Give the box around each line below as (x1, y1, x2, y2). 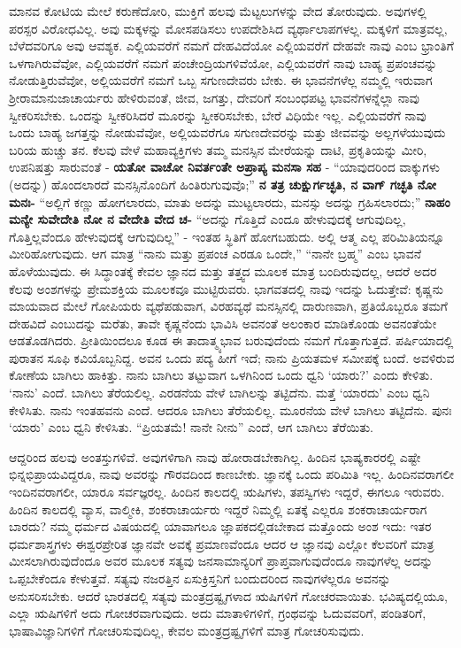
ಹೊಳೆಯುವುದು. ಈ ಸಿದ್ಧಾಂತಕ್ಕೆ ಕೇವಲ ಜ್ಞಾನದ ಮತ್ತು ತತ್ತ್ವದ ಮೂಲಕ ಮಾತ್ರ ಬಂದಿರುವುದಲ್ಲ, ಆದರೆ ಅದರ (9, 261, 437, 280)
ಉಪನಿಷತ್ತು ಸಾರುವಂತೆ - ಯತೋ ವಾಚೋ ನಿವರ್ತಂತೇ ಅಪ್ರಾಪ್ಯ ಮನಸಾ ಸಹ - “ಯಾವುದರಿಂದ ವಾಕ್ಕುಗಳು (9, 158, 440, 176)
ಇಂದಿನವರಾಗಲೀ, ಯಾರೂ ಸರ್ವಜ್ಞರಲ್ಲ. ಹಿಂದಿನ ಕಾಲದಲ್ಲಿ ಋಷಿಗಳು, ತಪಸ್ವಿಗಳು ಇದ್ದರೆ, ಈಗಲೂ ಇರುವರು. (9, 482, 445, 501)
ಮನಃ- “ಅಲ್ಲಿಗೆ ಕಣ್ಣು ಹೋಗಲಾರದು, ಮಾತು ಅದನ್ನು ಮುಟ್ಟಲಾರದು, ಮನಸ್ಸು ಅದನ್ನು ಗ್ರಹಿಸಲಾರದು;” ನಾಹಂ (9, 192, 450, 211)
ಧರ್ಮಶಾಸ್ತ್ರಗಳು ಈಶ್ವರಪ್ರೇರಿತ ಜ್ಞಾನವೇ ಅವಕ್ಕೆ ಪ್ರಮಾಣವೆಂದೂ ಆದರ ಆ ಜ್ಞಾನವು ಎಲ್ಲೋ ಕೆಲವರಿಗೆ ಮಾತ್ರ (9, 534, 434, 552)
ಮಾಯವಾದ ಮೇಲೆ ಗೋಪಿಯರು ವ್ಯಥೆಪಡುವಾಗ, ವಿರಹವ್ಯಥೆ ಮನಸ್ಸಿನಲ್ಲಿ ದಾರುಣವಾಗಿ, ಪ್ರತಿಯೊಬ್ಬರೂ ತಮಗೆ (9, 297, 448, 315)
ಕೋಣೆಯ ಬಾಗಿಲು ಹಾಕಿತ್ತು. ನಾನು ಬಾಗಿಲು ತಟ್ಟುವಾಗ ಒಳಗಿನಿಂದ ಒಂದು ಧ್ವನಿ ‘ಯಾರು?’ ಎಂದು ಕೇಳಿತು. (9, 366, 434, 384)
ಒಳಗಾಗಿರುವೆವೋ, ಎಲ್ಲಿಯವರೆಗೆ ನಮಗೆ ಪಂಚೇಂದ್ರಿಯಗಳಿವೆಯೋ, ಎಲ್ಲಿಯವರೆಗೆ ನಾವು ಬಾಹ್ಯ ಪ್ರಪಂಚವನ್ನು (9, 53, 438, 72)
